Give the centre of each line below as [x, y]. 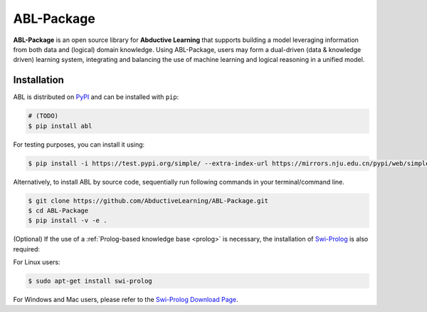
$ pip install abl [60, 126]
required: [27, 249]
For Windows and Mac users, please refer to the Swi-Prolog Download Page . [126, 300]
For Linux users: [37, 262]
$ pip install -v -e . [68, 220]
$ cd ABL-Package [58, 210]
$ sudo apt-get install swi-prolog [90, 281]
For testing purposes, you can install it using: [79, 144]
